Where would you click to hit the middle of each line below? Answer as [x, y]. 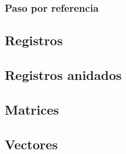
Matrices [32, 109]
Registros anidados [63, 75]
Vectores [31, 144]
